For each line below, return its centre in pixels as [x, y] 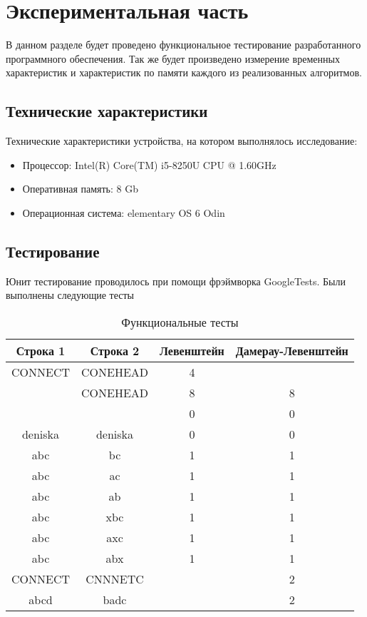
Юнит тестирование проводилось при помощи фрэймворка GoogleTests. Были [176, 281]
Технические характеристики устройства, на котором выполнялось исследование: [182, 141]
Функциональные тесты [180, 322]
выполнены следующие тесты [70, 295]
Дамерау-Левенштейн [292, 350]
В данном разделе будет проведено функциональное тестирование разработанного [183, 45]
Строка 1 [41, 350]
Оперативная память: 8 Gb [80, 189]
